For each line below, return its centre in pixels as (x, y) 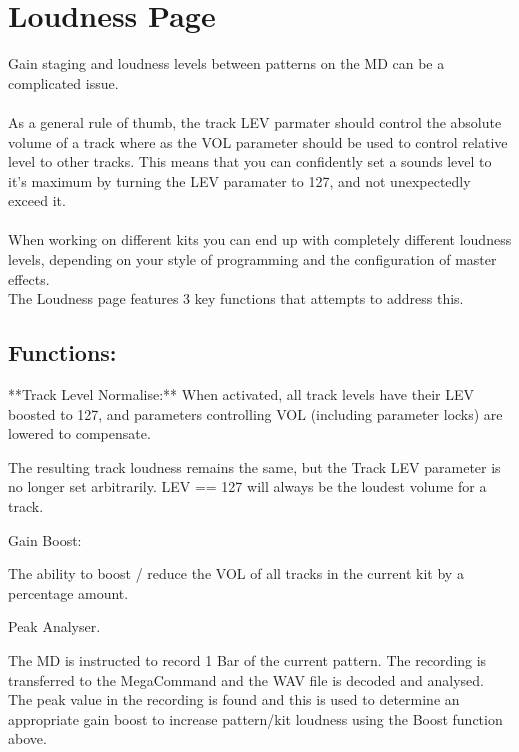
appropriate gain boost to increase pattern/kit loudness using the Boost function (255, 718)
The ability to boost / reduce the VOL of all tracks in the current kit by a (236, 573)
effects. (29, 278)
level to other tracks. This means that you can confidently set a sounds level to (250, 161)
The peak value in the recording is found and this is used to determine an (234, 699)
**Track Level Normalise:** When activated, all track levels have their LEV (241, 394)
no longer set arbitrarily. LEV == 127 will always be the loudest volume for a (247, 486)
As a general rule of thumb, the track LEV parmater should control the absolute (255, 121)
